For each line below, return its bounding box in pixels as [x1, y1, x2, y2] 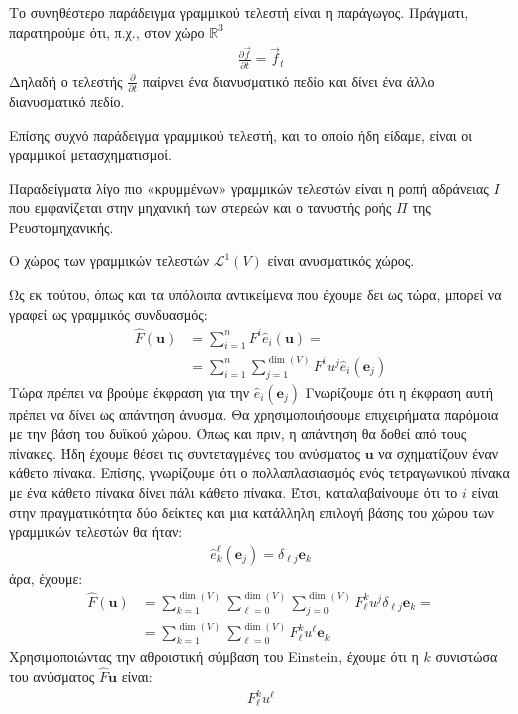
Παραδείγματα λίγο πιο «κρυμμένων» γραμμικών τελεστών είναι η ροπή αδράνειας [9, 177, 489, 198]
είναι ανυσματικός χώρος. [267, 250, 415, 271]
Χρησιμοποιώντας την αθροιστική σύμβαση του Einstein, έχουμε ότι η [9, 646, 419, 667]
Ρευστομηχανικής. [9, 216, 114, 237]
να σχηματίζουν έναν [378, 442, 499, 463]
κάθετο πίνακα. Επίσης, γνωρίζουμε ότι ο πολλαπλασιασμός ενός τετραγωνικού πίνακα [9, 462, 510, 483]
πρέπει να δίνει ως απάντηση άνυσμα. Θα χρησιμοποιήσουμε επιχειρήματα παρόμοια [9, 403, 499, 424]
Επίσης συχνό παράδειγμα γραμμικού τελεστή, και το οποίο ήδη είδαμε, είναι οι [9, 124, 473, 145]
